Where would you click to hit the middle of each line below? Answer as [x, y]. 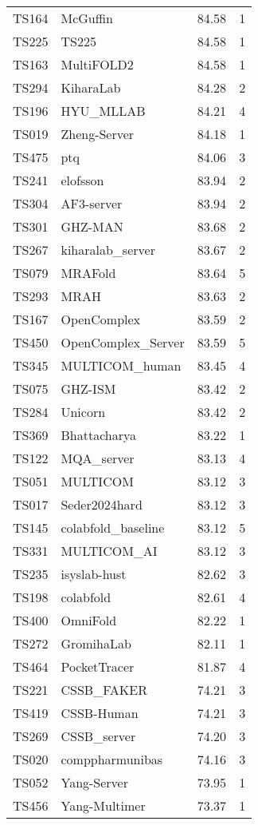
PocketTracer [98, 666]
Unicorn [83, 412]
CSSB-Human [100, 713]
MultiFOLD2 [97, 64]
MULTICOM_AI [109, 551]
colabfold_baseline [113, 528]
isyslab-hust [94, 574]
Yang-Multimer [103, 805]
